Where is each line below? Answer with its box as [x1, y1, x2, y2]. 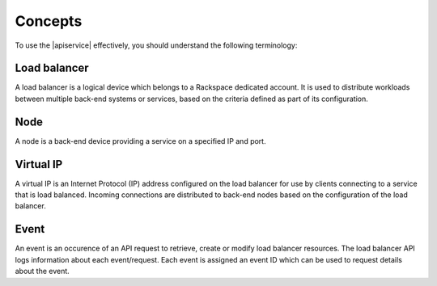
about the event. [15, 267, 70, 276]
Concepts [15, 12, 83, 30]
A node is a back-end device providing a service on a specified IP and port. [15, 136, 266, 145]
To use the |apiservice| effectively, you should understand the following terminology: [15, 40, 298, 50]
